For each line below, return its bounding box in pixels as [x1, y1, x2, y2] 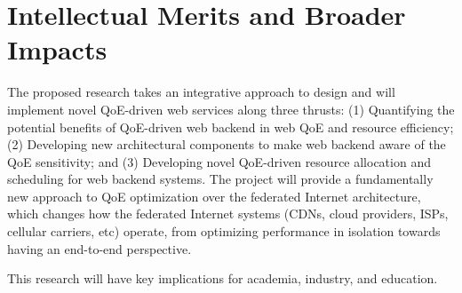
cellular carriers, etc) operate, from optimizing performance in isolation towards [7, 222, 441, 241]
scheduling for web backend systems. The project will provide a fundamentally [7, 170, 434, 188]
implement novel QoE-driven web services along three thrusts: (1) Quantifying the [7, 99, 455, 118]
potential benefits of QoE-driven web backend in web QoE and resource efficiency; [7, 117, 454, 136]
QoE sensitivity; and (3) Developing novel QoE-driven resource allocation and [7, 152, 431, 170]
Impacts [7, 31, 108, 67]
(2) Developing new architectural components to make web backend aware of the [7, 135, 446, 154]
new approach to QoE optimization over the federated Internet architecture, [7, 186, 421, 205]
